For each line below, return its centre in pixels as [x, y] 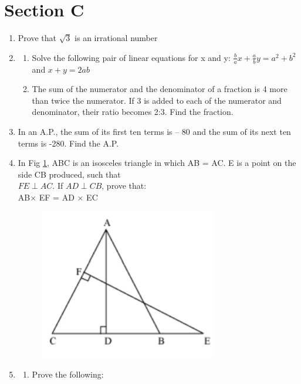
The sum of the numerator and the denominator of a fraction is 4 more [160, 89]
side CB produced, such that [69, 174]
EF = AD [57, 197]
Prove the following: [68, 374]
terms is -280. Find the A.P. [68, 143]
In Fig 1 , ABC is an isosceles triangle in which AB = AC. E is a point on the [157, 163]
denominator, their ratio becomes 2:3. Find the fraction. [133, 112]
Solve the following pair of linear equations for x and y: [131, 57]
